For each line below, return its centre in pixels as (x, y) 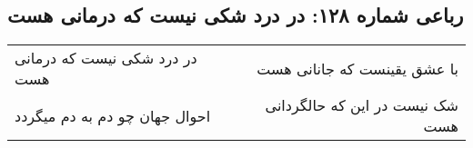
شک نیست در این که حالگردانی (362, 105)
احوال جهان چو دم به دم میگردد (113, 115)
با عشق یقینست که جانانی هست (357, 68)
